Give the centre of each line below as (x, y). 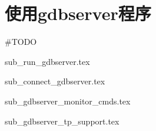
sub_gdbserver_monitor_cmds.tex (68, 101)
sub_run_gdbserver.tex (47, 61)
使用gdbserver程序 (78, 13)
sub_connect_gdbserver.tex (55, 81)
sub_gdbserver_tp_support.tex (62, 121)
